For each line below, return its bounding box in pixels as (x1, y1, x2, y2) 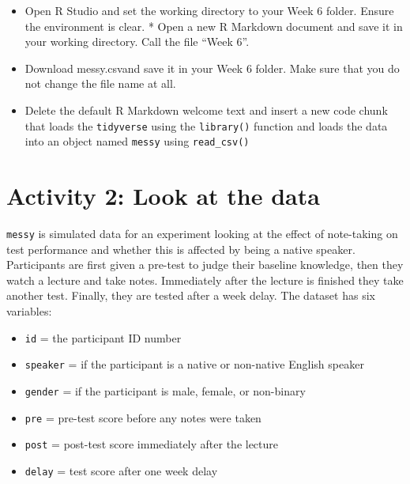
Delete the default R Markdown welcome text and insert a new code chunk (24, 101, 388, 118)
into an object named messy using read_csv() (24, 133, 250, 149)
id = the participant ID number (24, 329, 182, 346)
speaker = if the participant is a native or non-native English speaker (24, 356, 364, 372)
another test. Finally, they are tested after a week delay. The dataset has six (6, 287, 375, 304)
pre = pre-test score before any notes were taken (24, 409, 261, 425)
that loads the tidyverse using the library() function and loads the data (24, 117, 388, 134)
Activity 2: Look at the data (6, 180, 320, 212)
